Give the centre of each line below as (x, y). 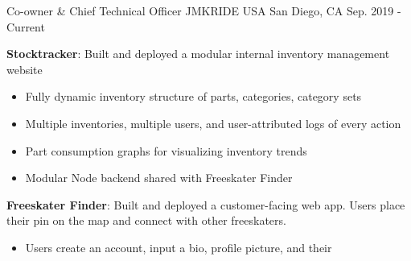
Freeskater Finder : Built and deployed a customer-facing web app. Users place (206, 204)
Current (26, 26)
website (25, 69)
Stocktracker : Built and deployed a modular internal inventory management (198, 54)
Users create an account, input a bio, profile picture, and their (179, 247)
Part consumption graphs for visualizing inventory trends (166, 150)
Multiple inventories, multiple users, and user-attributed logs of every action (213, 123)
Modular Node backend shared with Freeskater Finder (159, 178)
